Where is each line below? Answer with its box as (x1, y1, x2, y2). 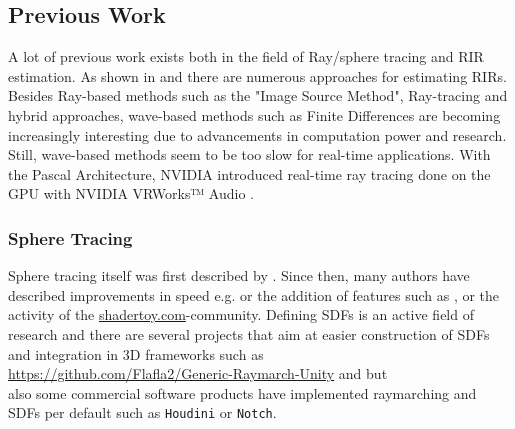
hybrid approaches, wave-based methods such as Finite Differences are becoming (8, 104, 501, 125)
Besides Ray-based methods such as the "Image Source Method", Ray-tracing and (8, 85, 508, 106)
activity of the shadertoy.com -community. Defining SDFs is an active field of (8, 304, 474, 325)
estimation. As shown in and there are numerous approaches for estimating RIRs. (8, 65, 507, 86)
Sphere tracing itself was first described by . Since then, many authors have (8, 265, 470, 286)
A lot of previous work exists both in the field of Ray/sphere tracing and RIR (8, 46, 484, 67)
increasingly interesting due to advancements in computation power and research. (8, 124, 507, 145)
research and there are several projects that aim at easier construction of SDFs (8, 323, 490, 344)
